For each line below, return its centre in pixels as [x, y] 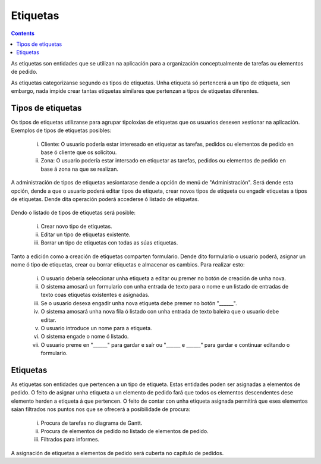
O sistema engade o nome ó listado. [85, 337]
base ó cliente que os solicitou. [79, 152]
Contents [23, 33]
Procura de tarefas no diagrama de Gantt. [92, 423]
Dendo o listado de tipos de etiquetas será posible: [73, 213]
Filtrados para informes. [70, 440]
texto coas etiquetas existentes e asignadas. [95, 295]
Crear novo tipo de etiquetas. [76, 226]
